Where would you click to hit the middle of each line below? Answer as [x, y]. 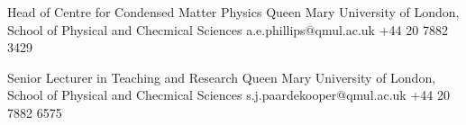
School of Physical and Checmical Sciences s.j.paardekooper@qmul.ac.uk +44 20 [228, 95]
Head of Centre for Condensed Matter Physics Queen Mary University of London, [233, 12]
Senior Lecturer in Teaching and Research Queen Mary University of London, [222, 77]
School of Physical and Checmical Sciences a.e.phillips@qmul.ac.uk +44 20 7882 [228, 29]
